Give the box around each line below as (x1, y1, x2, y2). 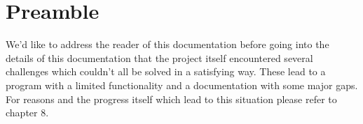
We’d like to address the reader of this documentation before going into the (6, 37, 329, 52)
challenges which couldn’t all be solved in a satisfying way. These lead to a (6, 64, 326, 79)
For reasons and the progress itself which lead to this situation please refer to (6, 91, 337, 106)
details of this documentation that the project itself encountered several (6, 50, 313, 65)
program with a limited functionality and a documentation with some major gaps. (6, 77, 358, 92)
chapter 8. (6, 105, 49, 120)
